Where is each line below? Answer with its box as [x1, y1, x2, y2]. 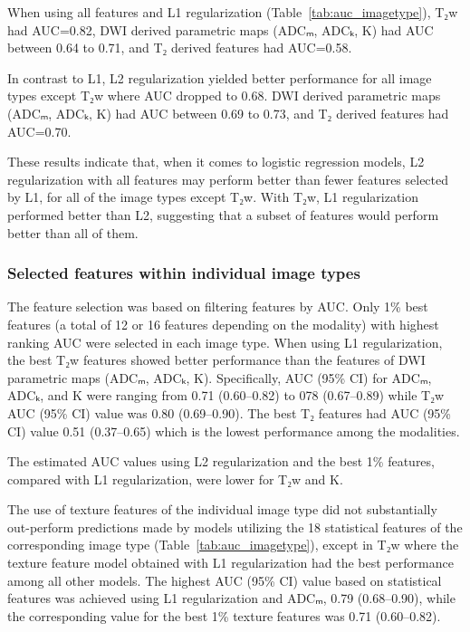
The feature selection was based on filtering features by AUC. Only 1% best [7, 297, 428, 316]
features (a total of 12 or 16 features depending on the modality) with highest [7, 314, 439, 333]
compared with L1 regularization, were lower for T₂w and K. [7, 469, 343, 488]
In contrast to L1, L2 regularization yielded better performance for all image [7, 68, 432, 87]
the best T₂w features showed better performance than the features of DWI [7, 350, 426, 369]
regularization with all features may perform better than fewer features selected [7, 169, 449, 188]
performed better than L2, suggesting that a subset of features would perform [7, 205, 439, 224]
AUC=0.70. [7, 121, 72, 140]
